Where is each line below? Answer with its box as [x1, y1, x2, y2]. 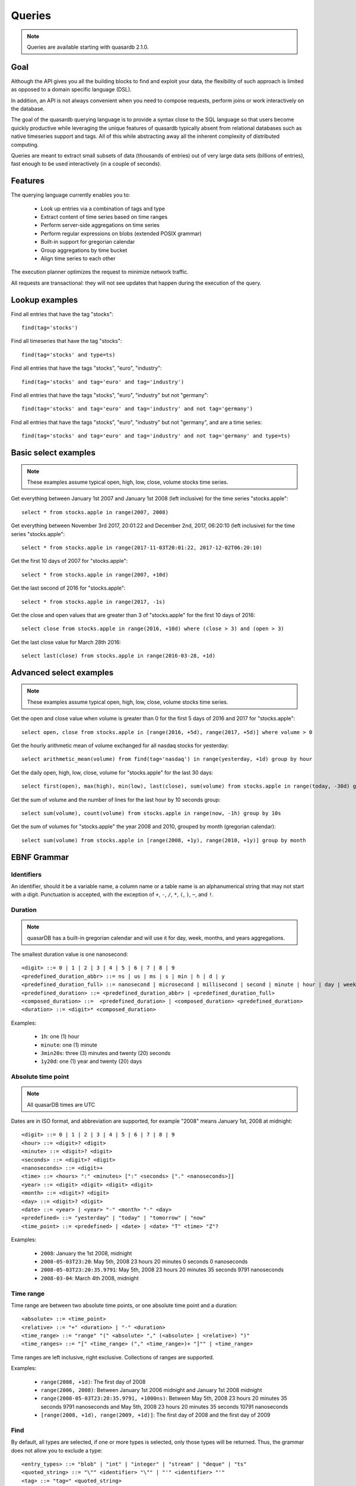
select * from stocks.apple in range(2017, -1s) [21, 598, 166, 605]
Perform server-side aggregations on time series [40, 222, 160, 229]
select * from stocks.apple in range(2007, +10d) [21, 571, 169, 578]
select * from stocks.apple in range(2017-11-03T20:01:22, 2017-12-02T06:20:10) [21, 544, 263, 551]
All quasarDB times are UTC [27, 1101, 96, 1108]
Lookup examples [11, 295, 78, 305]
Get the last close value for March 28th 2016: [11, 638, 121, 646]
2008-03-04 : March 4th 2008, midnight [40, 1274, 139, 1282]
